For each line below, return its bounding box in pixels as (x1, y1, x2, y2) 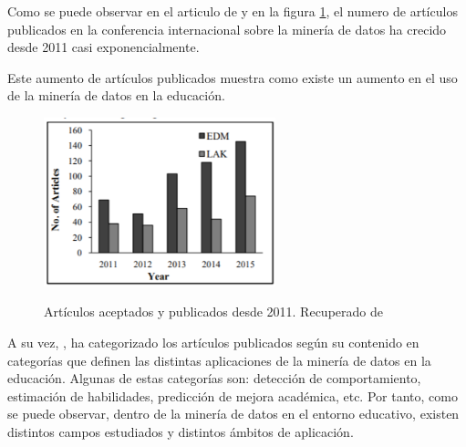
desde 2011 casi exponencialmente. (7, 37, 200, 57)
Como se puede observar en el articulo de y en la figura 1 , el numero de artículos (7, 2, 458, 20)
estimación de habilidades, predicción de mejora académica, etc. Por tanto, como (7, 386, 458, 405)
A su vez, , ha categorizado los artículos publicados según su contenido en (7, 332, 419, 351)
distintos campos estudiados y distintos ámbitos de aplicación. (7, 421, 354, 441)
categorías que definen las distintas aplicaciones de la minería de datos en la (7, 350, 431, 369)
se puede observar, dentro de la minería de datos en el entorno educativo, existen (7, 404, 460, 423)
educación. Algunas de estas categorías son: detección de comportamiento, (7, 369, 421, 388)
